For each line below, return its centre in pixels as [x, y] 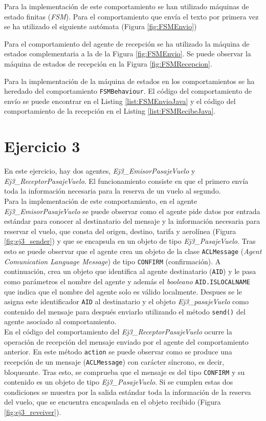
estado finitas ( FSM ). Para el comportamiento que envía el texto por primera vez [131, 16]
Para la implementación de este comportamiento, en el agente [101, 201]
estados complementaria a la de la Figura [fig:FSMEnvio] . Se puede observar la [128, 54]
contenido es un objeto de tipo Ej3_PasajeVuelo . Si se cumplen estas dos [119, 382]
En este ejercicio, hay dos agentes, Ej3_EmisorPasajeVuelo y [100, 171]
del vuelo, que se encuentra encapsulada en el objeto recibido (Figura [113, 402]
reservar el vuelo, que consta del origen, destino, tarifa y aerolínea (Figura [120, 231]
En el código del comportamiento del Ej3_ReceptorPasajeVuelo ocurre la [118, 331]
